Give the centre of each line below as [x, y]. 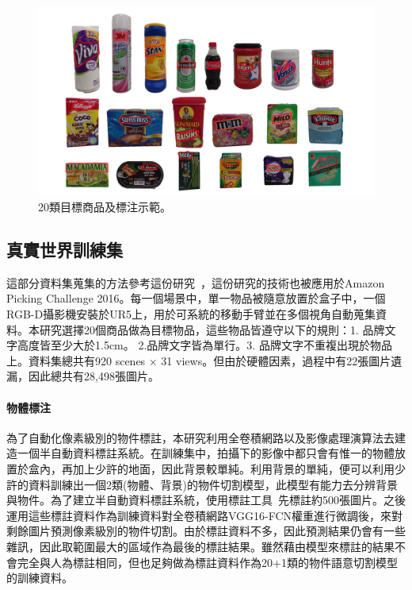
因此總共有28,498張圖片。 [93, 376]
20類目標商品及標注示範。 [105, 207]
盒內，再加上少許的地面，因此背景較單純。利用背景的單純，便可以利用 [211, 469]
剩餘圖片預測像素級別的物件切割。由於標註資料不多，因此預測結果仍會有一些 [206, 531]
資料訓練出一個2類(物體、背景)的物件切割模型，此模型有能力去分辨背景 [213, 484]
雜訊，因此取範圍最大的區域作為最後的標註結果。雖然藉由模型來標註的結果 [200, 546]
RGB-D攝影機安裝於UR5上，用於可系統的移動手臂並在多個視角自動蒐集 [191, 314]
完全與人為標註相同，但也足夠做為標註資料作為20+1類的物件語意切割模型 [207, 562]
